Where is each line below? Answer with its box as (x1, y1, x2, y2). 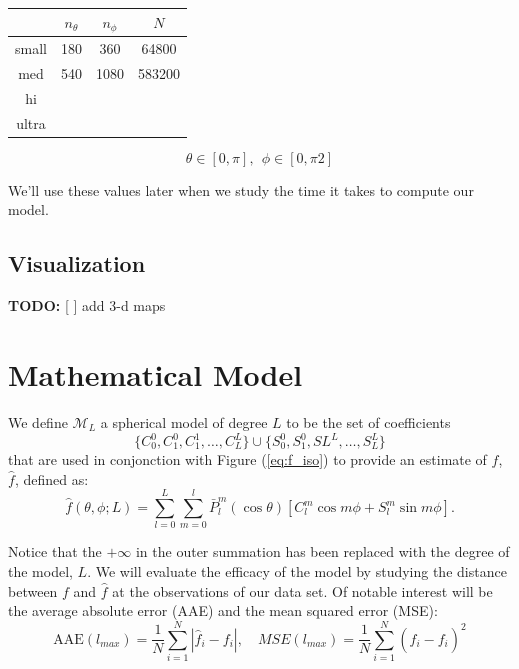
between (8, 580, 58, 601)
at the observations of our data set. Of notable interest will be (112, 580, 493, 601)
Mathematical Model (8, 354, 303, 394)
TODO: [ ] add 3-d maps (8, 295, 166, 316)
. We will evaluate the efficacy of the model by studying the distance (87, 560, 507, 581)
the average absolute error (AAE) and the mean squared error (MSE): (8, 600, 438, 621)
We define (8, 411, 68, 432)
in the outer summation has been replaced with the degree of (135, 541, 510, 562)
